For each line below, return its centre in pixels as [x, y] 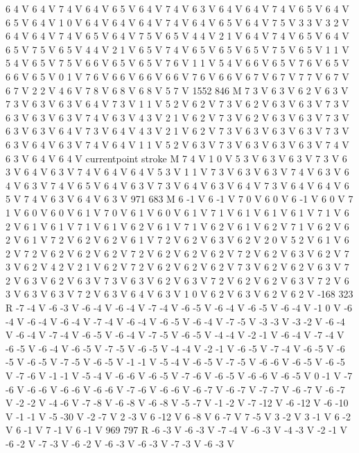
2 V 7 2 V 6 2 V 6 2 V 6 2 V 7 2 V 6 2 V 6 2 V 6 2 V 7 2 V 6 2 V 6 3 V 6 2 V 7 [177, 253]
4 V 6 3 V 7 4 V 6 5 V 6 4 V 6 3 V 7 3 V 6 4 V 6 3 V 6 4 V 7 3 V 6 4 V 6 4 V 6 [177, 185]
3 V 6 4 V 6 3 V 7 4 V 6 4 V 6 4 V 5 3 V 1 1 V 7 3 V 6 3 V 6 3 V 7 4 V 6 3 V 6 [177, 172]
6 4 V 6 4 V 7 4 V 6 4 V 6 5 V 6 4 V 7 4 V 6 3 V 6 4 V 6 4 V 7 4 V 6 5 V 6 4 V [177, 8]
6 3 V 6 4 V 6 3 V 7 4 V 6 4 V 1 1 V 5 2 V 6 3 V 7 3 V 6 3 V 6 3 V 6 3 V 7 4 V [177, 144]
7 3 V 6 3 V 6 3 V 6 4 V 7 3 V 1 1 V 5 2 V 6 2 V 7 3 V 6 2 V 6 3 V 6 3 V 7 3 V [177, 104]
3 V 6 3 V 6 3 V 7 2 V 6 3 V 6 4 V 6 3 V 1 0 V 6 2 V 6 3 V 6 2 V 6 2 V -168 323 [179, 294]
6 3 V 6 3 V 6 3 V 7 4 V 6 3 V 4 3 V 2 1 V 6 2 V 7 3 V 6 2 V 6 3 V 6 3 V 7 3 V [177, 117]
